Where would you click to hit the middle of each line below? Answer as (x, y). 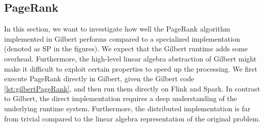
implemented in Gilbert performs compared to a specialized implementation (122, 38)
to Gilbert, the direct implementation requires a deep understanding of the (121, 98)
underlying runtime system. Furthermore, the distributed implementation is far (127, 108)
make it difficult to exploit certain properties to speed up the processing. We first (131, 68)
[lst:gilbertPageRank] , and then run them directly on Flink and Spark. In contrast (132, 88)
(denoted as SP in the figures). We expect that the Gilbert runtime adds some (126, 49)
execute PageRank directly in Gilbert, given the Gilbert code (99, 78)
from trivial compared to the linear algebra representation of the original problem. (132, 118)
